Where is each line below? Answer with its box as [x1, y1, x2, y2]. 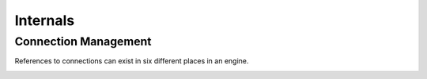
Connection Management [14, 34, 152, 48]
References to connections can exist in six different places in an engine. [14, 56, 249, 66]
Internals [14, 12, 75, 29]
